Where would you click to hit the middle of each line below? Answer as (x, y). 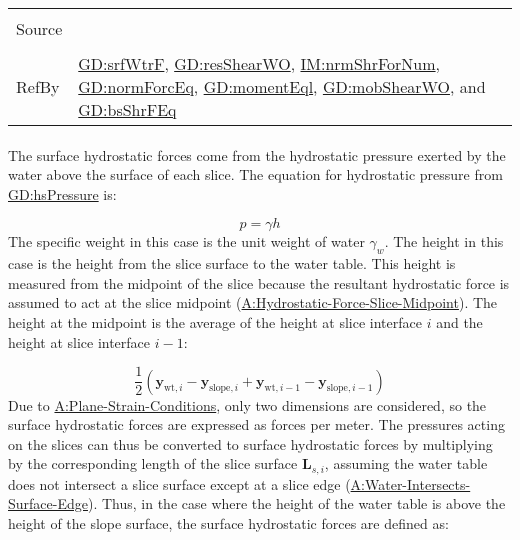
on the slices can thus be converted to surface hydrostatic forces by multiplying (250, 443)
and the (459, 321)
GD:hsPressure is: (62, 193)
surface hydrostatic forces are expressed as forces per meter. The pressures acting (256, 424)
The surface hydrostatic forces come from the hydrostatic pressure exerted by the (257, 154)
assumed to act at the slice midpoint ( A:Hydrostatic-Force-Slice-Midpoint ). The (253, 302)
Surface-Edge (48, 503)
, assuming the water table (406, 463)
